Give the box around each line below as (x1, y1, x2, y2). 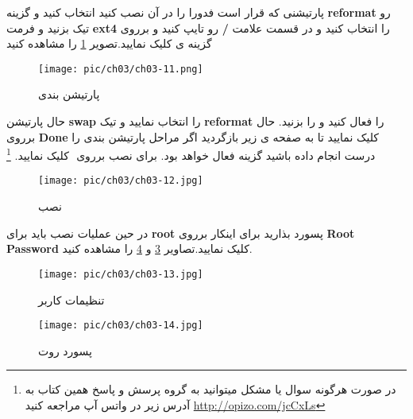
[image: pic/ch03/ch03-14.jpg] (38, 320, 203, 332)
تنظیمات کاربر (38, 291, 105, 308)
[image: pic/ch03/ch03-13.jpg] (38, 268, 203, 280)
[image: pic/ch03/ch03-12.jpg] (38, 175, 203, 187)
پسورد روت (38, 342, 92, 359)
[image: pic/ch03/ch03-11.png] (38, 63, 203, 75)
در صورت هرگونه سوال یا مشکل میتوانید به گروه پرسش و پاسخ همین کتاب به (25, 381, 396, 398)
